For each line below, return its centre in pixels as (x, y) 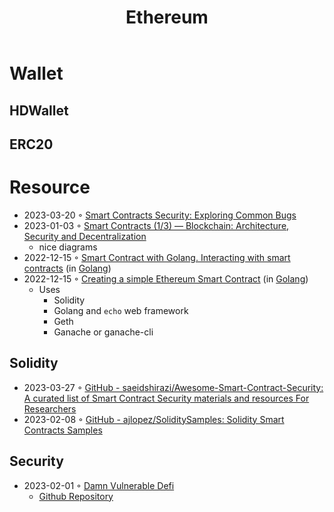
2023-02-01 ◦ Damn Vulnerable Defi (99, 485)
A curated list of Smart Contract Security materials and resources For (166, 398)
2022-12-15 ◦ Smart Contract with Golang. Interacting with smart (157, 257)
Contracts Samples (63, 430)
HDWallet (39, 110)
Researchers (50, 408)
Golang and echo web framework (121, 310)
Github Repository (76, 496)
